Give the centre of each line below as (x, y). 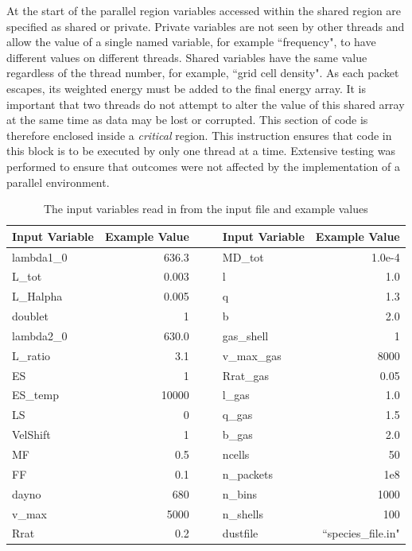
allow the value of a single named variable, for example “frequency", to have (191, 42)
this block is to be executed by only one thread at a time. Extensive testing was (201, 151)
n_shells (243, 513)
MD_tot (243, 256)
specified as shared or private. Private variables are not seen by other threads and (206, 26)
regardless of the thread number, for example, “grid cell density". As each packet (203, 73)
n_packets (247, 473)
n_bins (240, 493)
